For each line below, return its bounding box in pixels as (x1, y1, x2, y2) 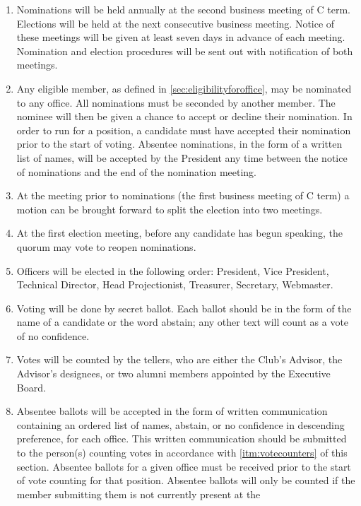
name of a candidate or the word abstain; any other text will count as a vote (16, 314, 349, 329)
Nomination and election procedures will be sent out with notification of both (16, 43, 353, 58)
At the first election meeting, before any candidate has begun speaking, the (16, 225, 343, 240)
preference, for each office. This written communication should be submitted (16, 431, 347, 446)
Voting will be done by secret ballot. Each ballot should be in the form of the (16, 300, 352, 315)
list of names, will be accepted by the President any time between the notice (16, 150, 348, 165)
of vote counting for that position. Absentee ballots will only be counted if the (16, 473, 355, 488)
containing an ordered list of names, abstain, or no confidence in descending (16, 417, 345, 432)
